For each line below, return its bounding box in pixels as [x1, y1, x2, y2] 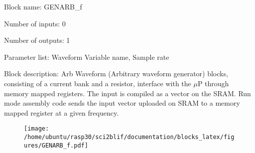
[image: [24, 125, 49, 133]
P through [197, 78, 229, 88]
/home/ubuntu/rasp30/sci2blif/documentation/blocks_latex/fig [24, 134, 235, 141]
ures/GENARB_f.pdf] [24, 142, 88, 149]
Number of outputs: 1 [4, 35, 70, 45]
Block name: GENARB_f [4, 1, 82, 11]
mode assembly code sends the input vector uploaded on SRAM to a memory [4, 98, 240, 108]
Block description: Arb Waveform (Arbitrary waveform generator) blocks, [4, 68, 228, 79]
